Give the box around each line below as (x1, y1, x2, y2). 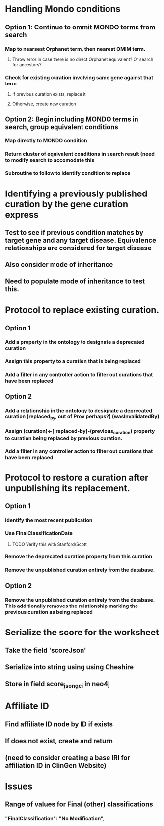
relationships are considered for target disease (5, 244, 152, 252)
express (5, 209, 39, 220)
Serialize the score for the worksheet (5, 627, 159, 638)
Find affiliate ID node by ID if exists (5, 720, 113, 728)
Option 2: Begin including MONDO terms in (5, 115, 138, 123)
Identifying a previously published (5, 188, 148, 199)
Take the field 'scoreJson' (5, 646, 86, 655)
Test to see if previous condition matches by (5, 228, 144, 237)
